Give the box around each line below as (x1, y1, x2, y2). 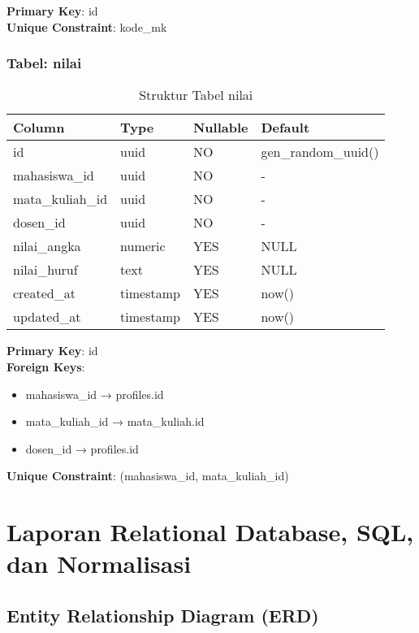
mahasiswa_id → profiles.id (25, 385, 164, 402)
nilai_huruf (13, 260, 78, 280)
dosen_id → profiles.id (25, 440, 139, 457)
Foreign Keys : (6, 358, 85, 375)
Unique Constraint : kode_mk (6, 18, 167, 35)
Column (13, 118, 65, 137)
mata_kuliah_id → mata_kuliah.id (25, 413, 205, 430)
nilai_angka (13, 236, 81, 256)
